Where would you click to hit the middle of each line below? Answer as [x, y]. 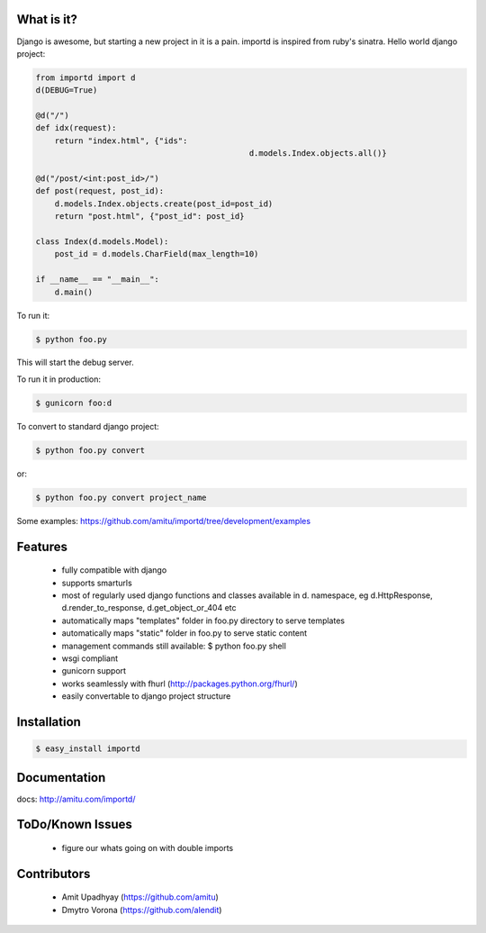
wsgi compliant [90, 658]
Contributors [54, 874]
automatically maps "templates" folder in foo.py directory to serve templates [203, 620]
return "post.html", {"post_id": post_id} [149, 217]
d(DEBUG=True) [67, 91]
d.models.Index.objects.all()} [318, 154]
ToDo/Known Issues [74, 824]
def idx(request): [76, 128]
